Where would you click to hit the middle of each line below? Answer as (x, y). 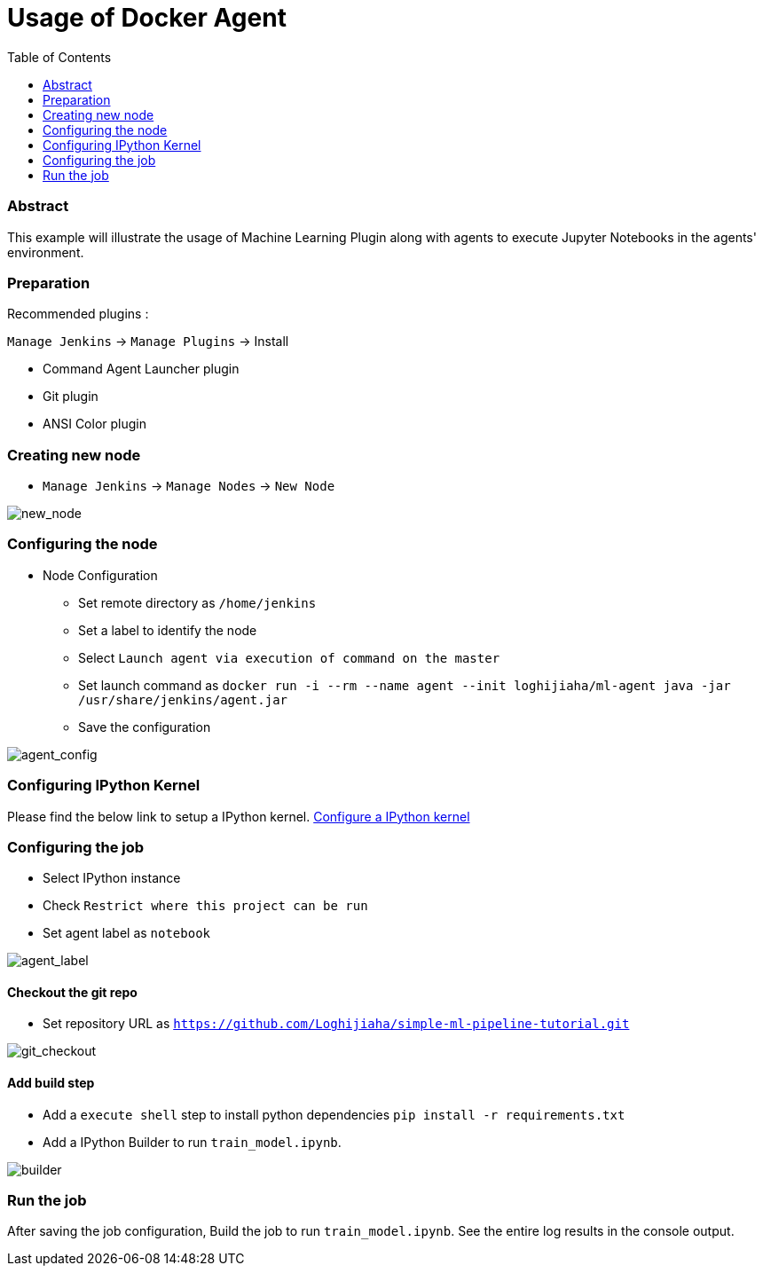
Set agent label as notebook (127, 933)
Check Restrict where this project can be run (205, 906)
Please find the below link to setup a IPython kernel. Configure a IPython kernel (239, 816)
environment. (46, 252)
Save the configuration (145, 727)
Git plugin (71, 397)
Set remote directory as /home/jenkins (197, 602)
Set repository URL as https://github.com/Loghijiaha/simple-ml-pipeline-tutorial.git (336, 1024)
